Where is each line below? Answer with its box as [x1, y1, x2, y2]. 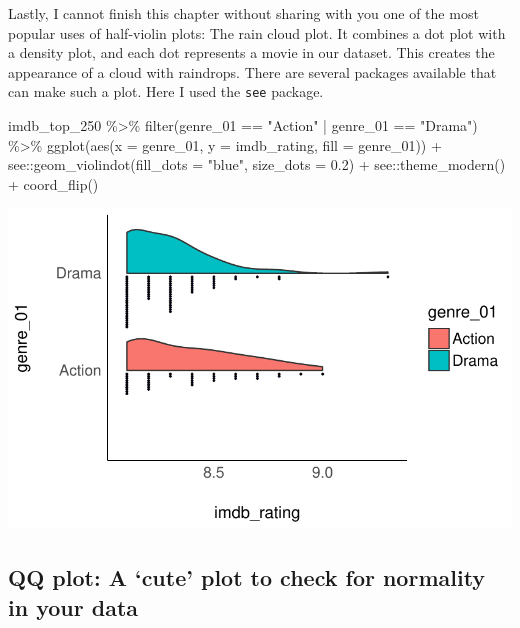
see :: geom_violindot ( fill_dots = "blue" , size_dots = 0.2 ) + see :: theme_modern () [8, 154, 506, 175]
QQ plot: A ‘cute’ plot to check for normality [8, 562, 486, 593]
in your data [8, 591, 139, 622]
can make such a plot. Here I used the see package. [8, 81, 324, 102]
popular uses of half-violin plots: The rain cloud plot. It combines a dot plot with [8, 22, 506, 43]
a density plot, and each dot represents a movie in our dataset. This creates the [8, 42, 495, 63]
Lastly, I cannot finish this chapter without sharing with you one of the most [8, 3, 479, 23]
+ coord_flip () [8, 173, 99, 194]
